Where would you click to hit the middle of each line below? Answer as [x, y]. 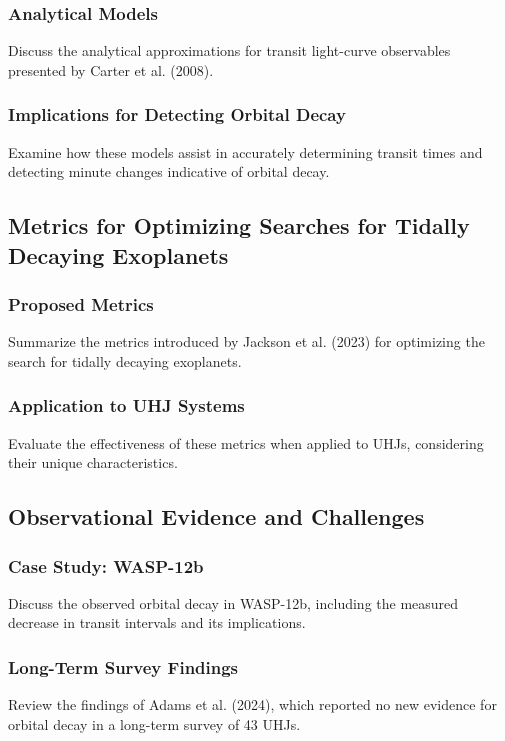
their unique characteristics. [93, 462]
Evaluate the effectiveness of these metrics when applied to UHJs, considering [246, 442]
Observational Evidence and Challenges [216, 516]
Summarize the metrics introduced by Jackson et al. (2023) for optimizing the [246, 341]
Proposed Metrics [81, 303]
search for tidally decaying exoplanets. [125, 360]
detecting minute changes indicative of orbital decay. [169, 171]
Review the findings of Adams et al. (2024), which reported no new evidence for [252, 704]
